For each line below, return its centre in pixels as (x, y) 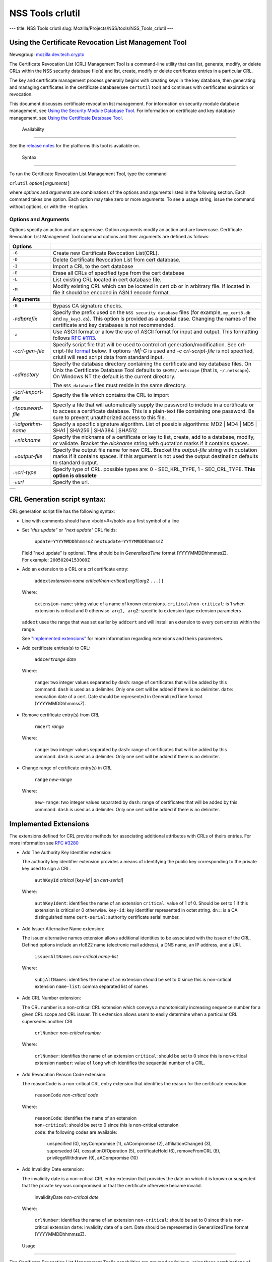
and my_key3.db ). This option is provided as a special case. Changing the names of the (155, 319)
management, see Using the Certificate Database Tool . (66, 118)
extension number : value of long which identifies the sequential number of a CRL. (120, 1063)
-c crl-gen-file (28, 351)
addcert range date (55, 659)
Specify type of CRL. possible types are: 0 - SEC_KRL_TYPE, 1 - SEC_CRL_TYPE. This (154, 469)
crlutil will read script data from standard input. (109, 357)
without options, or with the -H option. (49, 206)
